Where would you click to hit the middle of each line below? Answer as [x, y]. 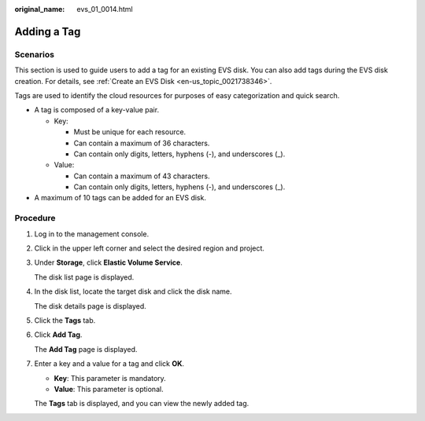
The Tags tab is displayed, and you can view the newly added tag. [142, 404]
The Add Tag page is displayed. [86, 349]
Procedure [35, 218]
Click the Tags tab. [65, 320]
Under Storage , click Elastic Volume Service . [108, 262]
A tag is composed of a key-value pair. [97, 110]
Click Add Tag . [58, 335]
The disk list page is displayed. [84, 277]
